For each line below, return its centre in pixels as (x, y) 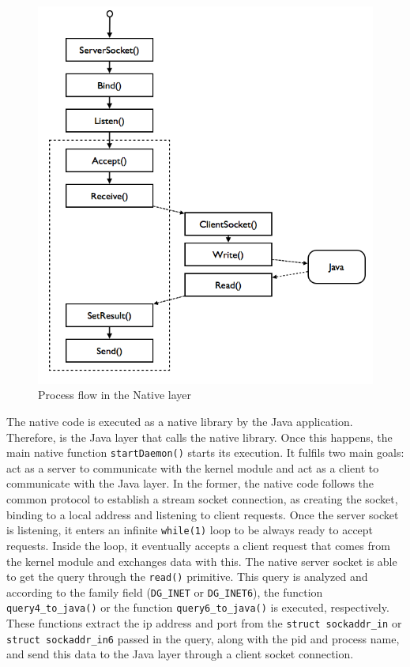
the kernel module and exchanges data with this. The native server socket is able (202, 561)
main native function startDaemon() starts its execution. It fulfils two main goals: (205, 452)
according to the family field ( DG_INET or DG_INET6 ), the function (165, 592)
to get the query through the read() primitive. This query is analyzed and (187, 577)
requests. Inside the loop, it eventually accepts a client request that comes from (198, 545)
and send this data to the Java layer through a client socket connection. (180, 654)
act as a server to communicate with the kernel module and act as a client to (193, 467)
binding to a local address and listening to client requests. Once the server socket (203, 514)
